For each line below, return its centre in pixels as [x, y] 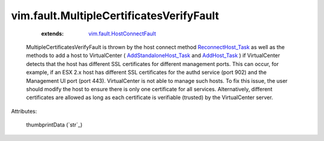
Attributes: [24, 111]
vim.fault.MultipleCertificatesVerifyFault [115, 16]
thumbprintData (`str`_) [54, 125]
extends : [52, 34]
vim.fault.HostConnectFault [122, 34]
